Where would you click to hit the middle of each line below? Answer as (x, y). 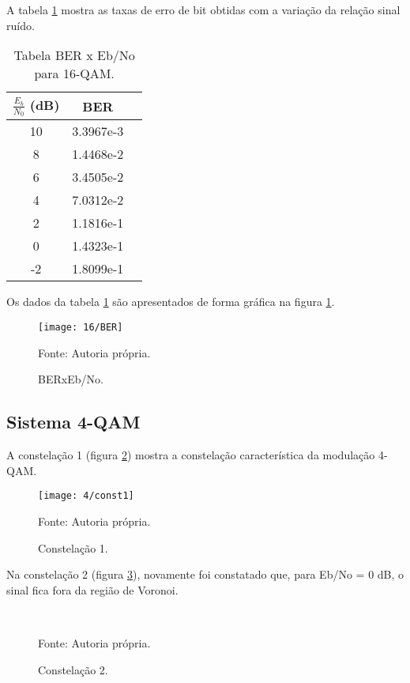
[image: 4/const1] (86, 496)
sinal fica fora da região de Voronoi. (92, 589)
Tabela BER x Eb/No (74, 55)
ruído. (21, 25)
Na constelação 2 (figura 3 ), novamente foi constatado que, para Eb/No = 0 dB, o (205, 574)
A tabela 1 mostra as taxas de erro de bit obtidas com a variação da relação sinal (203, 9)
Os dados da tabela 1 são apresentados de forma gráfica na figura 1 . (171, 302)
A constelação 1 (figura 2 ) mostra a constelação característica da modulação (191, 455)
